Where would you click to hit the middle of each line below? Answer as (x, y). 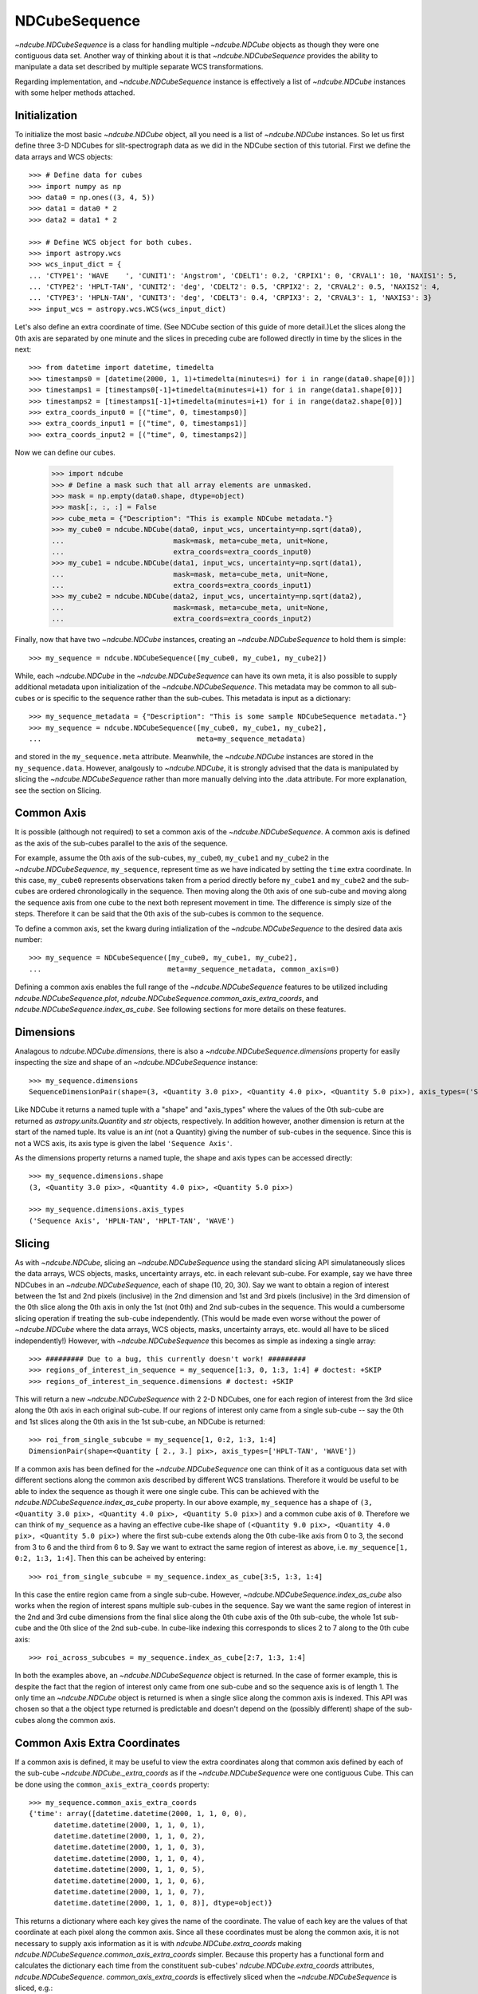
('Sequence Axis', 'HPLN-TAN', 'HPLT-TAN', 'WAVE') (132, 1221)
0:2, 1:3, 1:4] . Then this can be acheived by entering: (110, 1559)
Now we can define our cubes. (65, 453)
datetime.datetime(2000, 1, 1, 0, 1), (130, 1825)
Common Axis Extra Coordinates (98, 1743)
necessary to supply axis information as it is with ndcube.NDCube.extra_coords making (158, 1943)
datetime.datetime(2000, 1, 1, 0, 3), (130, 1847)
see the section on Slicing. (58, 790)
